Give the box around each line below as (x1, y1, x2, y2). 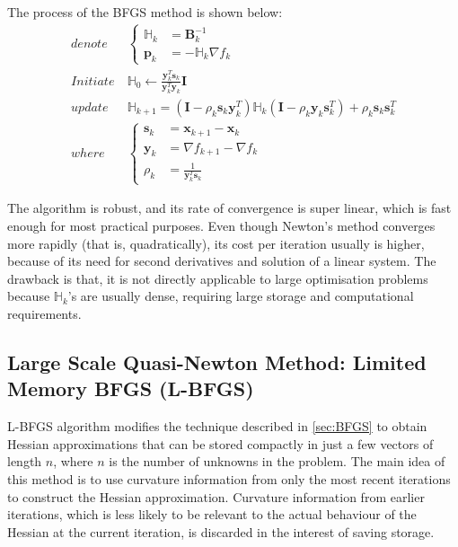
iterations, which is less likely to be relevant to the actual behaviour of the (7, 505, 417, 524)
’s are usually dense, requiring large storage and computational (67, 287, 414, 305)
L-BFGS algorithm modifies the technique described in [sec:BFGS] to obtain (7, 417, 427, 436)
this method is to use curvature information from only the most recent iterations (7, 469, 451, 488)
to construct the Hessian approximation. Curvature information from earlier (7, 487, 425, 506)
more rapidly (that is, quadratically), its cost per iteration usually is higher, (7, 234, 425, 252)
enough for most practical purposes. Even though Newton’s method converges (7, 216, 436, 234)
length (7, 452, 42, 471)
